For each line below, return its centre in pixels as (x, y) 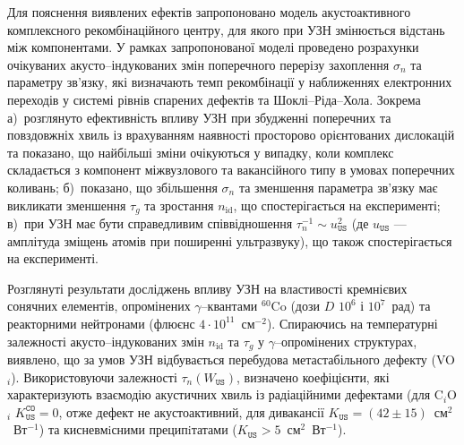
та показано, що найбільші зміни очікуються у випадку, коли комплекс (201, 152)
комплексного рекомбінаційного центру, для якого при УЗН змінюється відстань (226, 29)
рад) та (411, 306)
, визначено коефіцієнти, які (313, 377)
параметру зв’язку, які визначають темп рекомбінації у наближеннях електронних (230, 82)
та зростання (179, 205)
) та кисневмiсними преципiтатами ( (138, 429)
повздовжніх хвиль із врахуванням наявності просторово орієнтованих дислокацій (231, 135)
